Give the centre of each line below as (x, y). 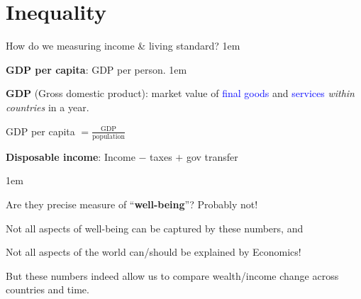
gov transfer (212, 156)
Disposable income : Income (71, 156)
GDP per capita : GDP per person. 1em (96, 69)
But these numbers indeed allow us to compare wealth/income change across (172, 275)
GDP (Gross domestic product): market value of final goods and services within (180, 93)
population (109, 136)
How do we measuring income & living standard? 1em (123, 46)
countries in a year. (48, 107)
